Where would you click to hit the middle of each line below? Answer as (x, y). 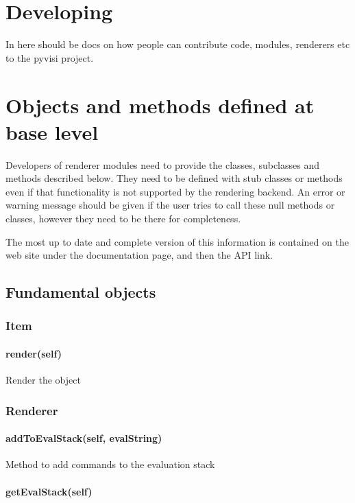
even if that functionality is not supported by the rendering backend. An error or (175, 191)
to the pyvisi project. (50, 57)
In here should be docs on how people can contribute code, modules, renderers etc (178, 44)
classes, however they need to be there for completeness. (123, 218)
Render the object (43, 380)
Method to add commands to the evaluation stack (110, 464)
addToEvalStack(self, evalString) (84, 438)
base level (52, 131)
